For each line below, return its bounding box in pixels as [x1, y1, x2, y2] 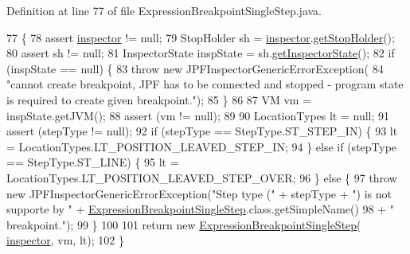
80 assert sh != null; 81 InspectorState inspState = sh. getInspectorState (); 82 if [6, 45, 395, 61]
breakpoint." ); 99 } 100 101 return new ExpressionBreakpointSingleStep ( [6, 216, 361, 233]
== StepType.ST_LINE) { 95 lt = [6, 154, 179, 170]
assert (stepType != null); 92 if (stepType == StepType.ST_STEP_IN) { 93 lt [6, 123, 398, 139]
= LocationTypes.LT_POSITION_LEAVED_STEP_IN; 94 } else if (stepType [6, 138, 397, 154]
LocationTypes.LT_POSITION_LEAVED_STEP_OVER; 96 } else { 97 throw [6, 169, 397, 186]
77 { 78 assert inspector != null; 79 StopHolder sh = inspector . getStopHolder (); [6, 29, 395, 45]
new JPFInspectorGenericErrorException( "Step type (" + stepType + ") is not [6, 185, 392, 201]
